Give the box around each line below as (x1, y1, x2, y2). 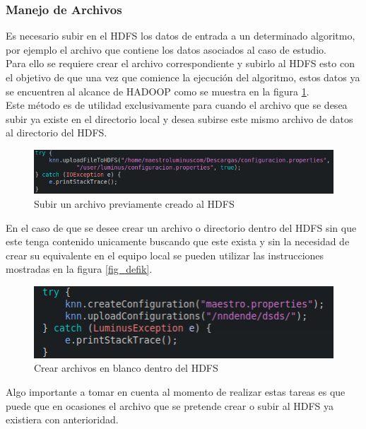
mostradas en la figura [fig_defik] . (6, 261, 153, 276)
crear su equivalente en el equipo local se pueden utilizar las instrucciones (6, 247, 324, 262)
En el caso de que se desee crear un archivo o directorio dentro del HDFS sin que (6, 220, 357, 235)
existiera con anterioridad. (6, 412, 119, 427)
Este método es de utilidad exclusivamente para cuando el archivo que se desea (6, 98, 348, 112)
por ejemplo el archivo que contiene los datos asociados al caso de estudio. (6, 42, 326, 57)
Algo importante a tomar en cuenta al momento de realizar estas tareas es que (6, 384, 346, 399)
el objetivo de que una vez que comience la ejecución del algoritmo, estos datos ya (6, 70, 360, 84)
